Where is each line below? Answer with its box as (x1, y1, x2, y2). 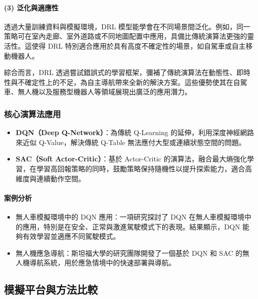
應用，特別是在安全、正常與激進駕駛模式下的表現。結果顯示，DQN (22, 221, 240, 231)
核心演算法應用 (4, 107, 61, 120)
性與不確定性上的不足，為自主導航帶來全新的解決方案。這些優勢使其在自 (4, 76, 240, 87)
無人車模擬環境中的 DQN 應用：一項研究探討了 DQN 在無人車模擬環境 (15, 211, 245, 222)
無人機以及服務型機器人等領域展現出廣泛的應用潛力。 (17, 86, 192, 97)
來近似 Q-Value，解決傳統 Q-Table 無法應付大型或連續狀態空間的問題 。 (15, 137, 246, 147)
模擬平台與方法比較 (4, 282, 98, 297)
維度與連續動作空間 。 (15, 173, 85, 183)
